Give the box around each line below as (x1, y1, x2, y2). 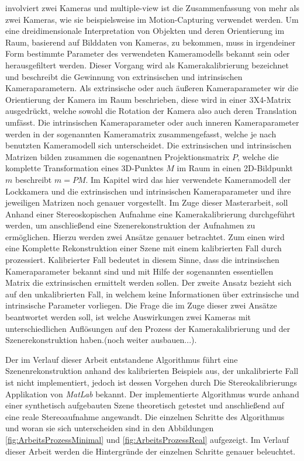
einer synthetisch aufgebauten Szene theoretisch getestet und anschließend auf (5, 399, 284, 411)
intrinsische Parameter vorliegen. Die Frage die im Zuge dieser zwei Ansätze (5, 299, 277, 311)
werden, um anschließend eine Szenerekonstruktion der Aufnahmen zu (5, 219, 255, 231)
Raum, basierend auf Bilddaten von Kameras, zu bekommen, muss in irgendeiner (5, 36, 296, 48)
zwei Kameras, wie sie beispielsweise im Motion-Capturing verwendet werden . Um (5, 13, 299, 25)
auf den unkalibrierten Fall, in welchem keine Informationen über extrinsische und (5, 287, 299, 300)
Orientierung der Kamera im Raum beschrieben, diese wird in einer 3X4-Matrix (5, 93, 291, 105)
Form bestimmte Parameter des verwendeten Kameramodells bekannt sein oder (5, 47, 290, 60)
